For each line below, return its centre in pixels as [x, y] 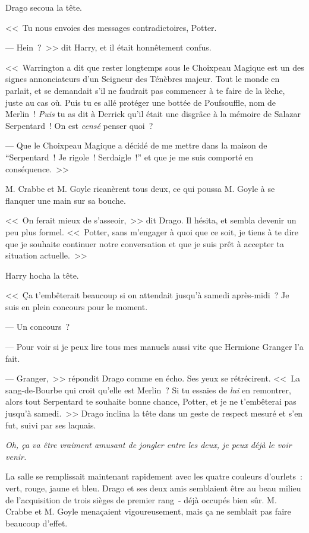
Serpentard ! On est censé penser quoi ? [79, 125]
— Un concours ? [38, 327]
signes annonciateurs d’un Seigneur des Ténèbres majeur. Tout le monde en [143, 79]
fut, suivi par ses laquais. [51, 425]
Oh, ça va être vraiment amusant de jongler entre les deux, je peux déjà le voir [149, 445]
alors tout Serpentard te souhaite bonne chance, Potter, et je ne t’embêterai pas [151, 401]
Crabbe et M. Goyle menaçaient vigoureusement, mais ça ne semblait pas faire [148, 511]
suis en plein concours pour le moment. [77, 306]
